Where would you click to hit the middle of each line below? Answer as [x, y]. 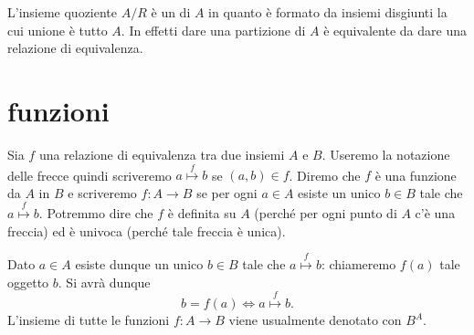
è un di [171, 12]
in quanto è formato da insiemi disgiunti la [328, 12]
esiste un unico [339, 192]
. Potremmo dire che [96, 213]
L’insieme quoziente [63, 12]
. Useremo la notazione [386, 154]
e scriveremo [102, 192]
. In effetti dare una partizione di [213, 30]
